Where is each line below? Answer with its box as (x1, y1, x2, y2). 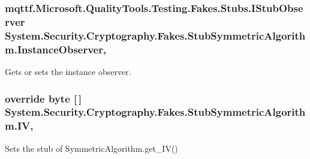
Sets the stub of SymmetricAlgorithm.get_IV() (5, 142, 178, 154)
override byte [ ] (5, 91, 82, 106)
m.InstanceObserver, (5, 41, 107, 56)
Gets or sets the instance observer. (5, 65, 131, 77)
